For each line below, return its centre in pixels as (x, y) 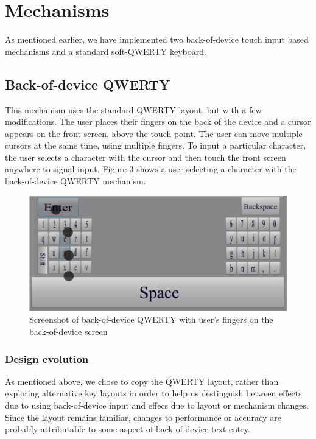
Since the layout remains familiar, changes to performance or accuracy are (143, 417)
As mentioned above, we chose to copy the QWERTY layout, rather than (142, 381)
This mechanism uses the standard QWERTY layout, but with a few (133, 109)
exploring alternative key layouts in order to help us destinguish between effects (153, 393)
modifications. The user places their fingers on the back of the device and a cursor (158, 121)
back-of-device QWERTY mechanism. (75, 181)
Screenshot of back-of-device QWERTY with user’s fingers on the (151, 319)
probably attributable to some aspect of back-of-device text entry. (128, 429)
